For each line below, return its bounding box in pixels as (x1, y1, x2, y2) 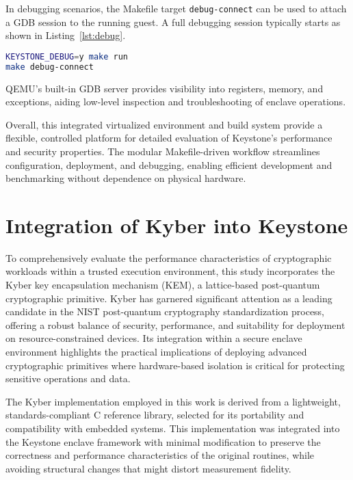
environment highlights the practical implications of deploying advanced (5, 345, 307, 359)
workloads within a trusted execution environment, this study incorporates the (5, 264, 335, 278)
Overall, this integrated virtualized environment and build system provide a (5, 117, 323, 131)
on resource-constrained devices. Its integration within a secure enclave (5, 331, 302, 345)
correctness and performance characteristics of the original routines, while (5, 448, 315, 462)
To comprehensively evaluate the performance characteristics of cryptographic (5, 250, 332, 265)
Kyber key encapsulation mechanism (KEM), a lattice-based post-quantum (5, 278, 320, 292)
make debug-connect (5, 62, 94, 72)
